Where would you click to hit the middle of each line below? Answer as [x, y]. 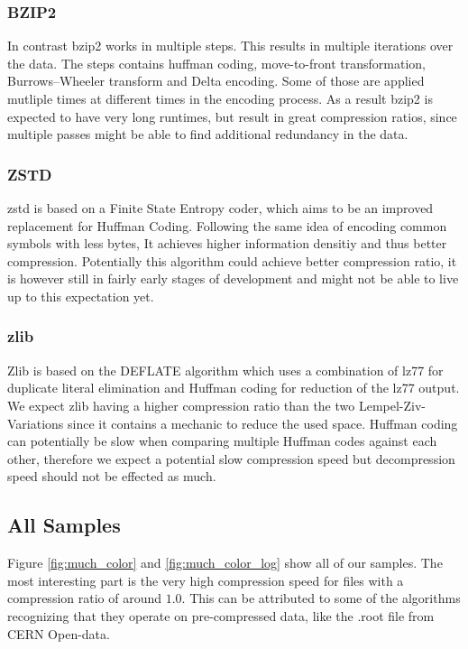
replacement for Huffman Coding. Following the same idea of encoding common [227, 225]
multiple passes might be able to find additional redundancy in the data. [208, 134]
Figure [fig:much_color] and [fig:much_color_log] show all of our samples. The [225, 563]
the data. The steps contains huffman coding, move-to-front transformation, [216, 63]
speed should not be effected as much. [112, 476]
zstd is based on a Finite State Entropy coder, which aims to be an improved [220, 208]
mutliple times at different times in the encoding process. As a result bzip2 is [220, 98]
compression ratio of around [85, 598]
